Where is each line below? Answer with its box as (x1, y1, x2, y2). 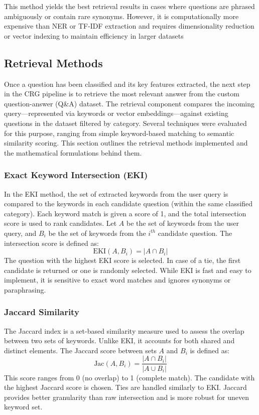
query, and (4, 227, 37, 238)
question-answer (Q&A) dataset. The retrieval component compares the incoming (4, 98, 254, 108)
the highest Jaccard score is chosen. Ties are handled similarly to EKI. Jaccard (4, 382, 247, 392)
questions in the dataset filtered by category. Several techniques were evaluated (4, 117, 247, 128)
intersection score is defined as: (4, 237, 99, 248)
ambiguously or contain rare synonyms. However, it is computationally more (4, 11, 239, 21)
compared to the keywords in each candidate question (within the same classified (4, 198, 253, 209)
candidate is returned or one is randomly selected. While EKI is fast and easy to (4, 264, 251, 275)
